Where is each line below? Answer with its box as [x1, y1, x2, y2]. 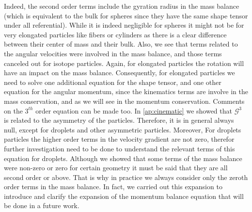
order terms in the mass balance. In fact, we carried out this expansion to [4, 181, 222, 192]
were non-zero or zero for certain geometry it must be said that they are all [4, 163, 228, 173]
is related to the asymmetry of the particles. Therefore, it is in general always [4, 115, 234, 125]
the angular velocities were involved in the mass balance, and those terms [4, 48, 222, 58]
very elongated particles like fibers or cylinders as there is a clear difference [4, 29, 227, 39]
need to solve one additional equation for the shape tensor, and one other [4, 77, 221, 87]
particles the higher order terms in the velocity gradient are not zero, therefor [4, 134, 235, 144]
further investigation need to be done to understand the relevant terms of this [4, 143, 235, 153]
